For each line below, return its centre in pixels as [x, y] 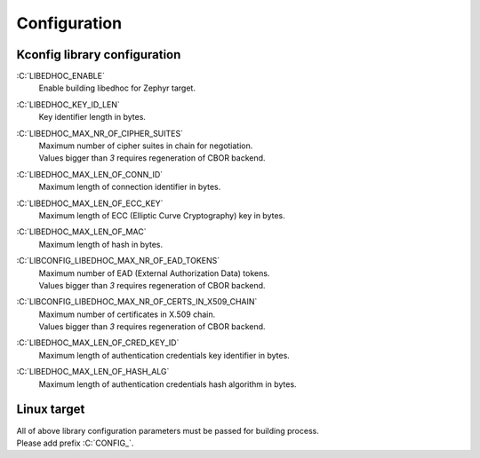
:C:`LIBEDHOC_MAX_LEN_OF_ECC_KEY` [90, 203]
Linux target [51, 410]
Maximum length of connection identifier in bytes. [130, 187]
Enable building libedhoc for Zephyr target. [117, 88]
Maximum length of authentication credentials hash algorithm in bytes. [168, 384]
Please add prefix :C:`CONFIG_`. [75, 443]
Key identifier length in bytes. [92, 117]
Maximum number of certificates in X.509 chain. [127, 314]
